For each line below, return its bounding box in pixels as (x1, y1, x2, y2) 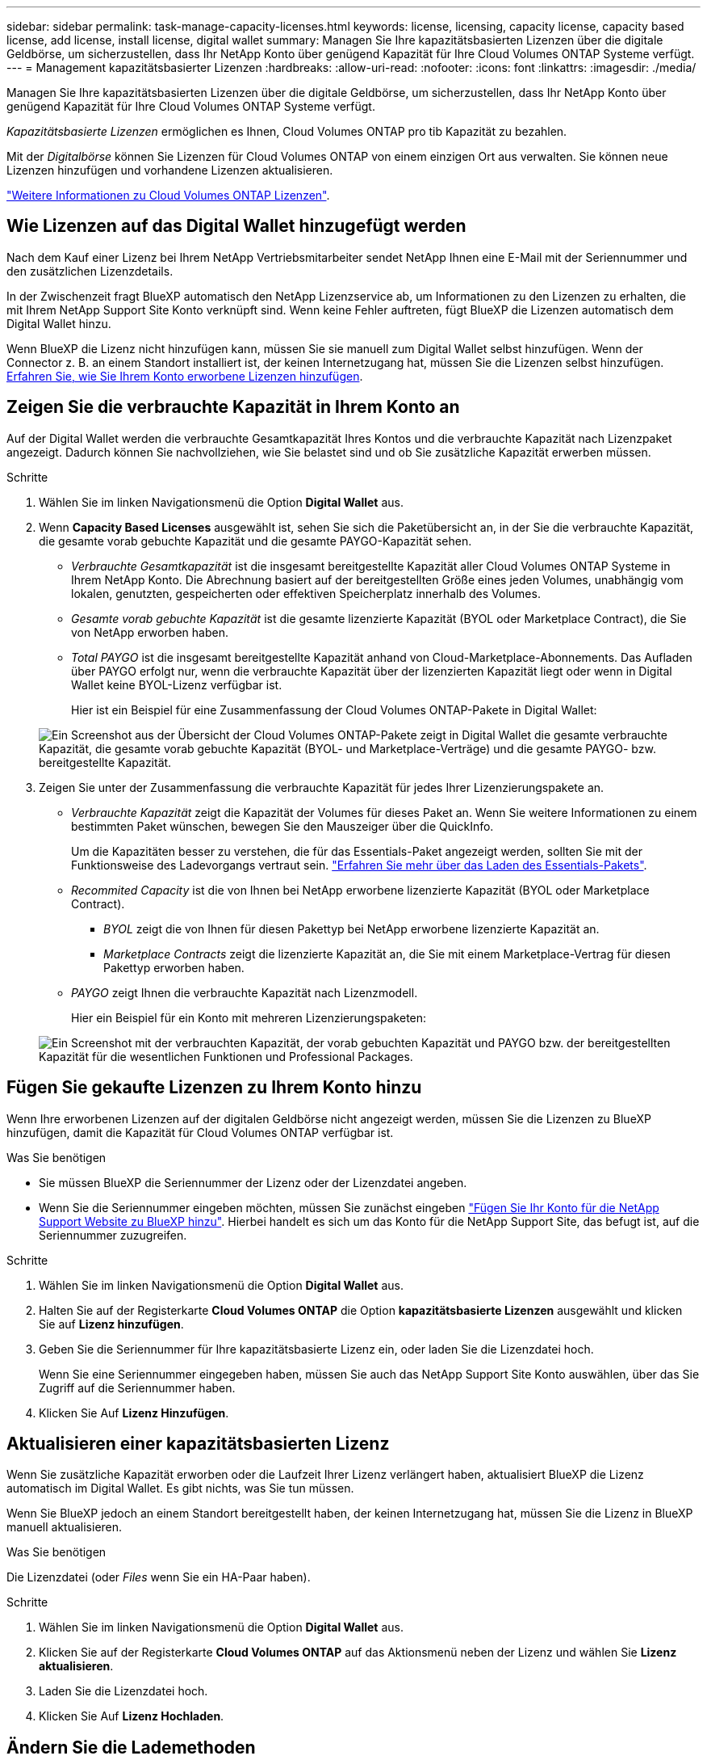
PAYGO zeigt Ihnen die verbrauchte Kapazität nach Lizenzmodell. (71, 985, 418, 1000)
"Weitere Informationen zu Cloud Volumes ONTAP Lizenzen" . (6, 188, 330, 202)
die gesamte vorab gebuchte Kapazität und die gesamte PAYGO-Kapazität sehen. (39, 533, 472, 548)
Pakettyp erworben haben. (103, 960, 245, 975)
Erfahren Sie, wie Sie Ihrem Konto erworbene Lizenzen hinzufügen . (6, 368, 363, 383)
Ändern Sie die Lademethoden (6, 1737, 256, 1758)
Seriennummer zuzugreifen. (39, 1227, 187, 1242)
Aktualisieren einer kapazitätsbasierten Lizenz (6, 1433, 390, 1454)
